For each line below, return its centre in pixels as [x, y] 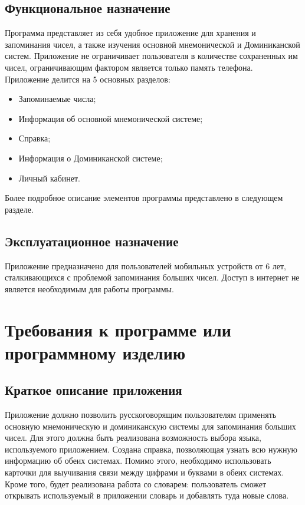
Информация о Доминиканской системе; [91, 158]
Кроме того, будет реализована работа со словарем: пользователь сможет [136, 483]
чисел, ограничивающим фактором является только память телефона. [129, 67]
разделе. [19, 209]
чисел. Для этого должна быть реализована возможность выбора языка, [133, 438]
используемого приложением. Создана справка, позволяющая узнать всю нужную [151, 449]
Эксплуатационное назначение [92, 241]
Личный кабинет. [50, 178]
